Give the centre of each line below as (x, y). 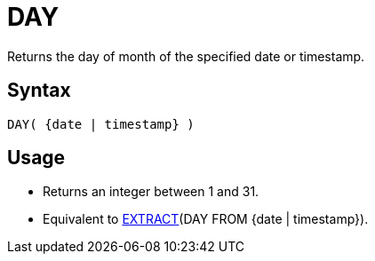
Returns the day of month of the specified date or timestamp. (186, 56)
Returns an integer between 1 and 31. (151, 192)
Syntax (39, 91)
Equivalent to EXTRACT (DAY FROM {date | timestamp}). (206, 219)
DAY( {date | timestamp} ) (101, 124)
